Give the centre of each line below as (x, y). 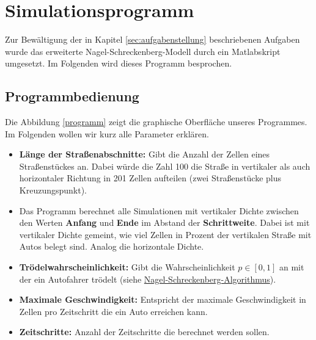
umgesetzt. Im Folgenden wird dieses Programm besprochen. (119, 63)
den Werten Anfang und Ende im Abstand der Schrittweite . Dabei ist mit (164, 222)
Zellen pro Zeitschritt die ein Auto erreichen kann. (113, 311)
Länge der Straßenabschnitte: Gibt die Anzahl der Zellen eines (145, 154)
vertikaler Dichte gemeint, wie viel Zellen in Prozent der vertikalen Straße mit (165, 234)
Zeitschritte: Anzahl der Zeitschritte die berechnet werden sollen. (144, 332)
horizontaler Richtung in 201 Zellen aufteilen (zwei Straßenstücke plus (150, 178)
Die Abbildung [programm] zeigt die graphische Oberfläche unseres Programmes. (156, 122)
